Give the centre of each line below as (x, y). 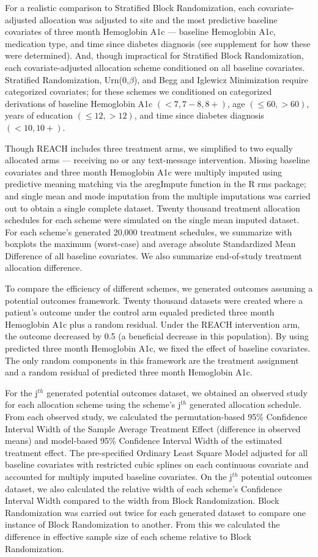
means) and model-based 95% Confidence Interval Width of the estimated (143, 441)
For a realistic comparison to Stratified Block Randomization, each (130, 7)
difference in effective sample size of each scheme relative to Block (128, 536)
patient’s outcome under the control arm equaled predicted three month (140, 312)
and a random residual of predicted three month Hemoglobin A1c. (129, 372)
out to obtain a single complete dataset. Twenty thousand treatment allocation (153, 208)
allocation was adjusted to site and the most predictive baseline (158, 19)
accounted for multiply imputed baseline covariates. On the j (119, 476)
